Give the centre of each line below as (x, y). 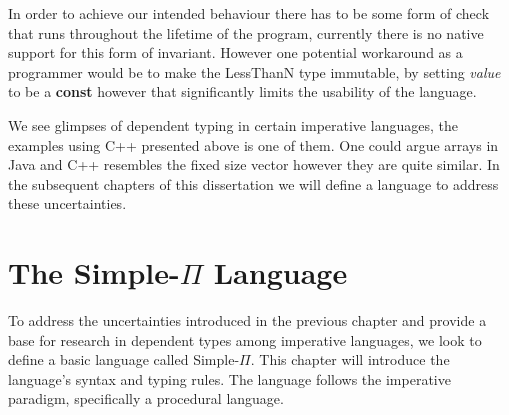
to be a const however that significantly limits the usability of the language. (242, 91)
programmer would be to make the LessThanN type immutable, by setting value (254, 71)
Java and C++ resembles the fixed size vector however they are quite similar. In (254, 164)
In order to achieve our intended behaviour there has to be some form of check (249, 13)
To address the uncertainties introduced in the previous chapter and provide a (247, 320)
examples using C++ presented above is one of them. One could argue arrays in (253, 144)
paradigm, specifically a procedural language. (146, 398)
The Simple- (94, 272)
